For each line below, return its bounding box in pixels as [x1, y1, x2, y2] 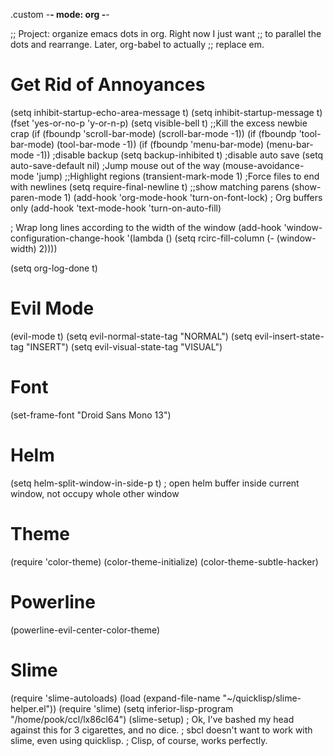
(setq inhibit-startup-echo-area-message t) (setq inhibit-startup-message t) [10, 106, 323, 118]
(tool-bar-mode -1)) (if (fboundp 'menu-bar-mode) [56, 138, 265, 150]
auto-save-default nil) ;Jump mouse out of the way [10, 159, 221, 171]
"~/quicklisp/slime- [222, 692, 302, 704]
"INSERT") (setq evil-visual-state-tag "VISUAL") [26, 340, 223, 353]
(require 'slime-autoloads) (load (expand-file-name [10, 692, 221, 704]
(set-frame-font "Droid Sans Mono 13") [10, 409, 172, 421]
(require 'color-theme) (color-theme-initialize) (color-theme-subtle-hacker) [10, 555, 319, 568]
